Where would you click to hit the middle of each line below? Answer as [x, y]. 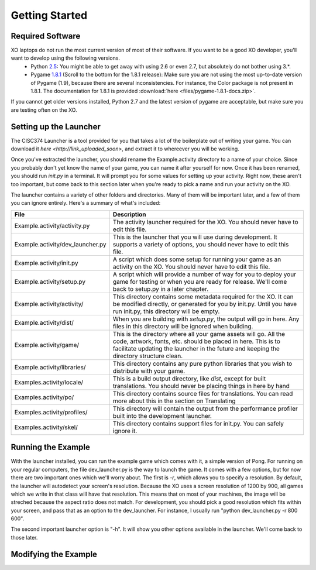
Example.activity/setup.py [50, 281]
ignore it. [125, 431]
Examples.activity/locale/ [49, 382]
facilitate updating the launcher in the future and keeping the [196, 348]
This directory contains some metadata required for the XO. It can [203, 297]
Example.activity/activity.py [52, 225]
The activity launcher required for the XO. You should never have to [205, 222]
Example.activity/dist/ [44, 322]
